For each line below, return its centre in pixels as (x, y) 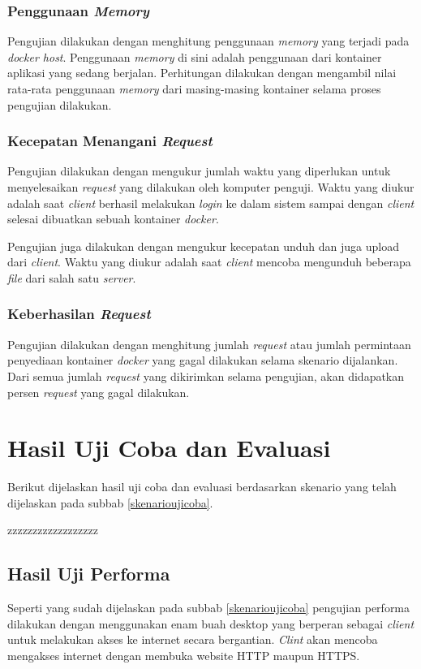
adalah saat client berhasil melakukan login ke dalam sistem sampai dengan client (211, 203)
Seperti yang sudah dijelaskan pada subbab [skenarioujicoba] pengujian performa (209, 608)
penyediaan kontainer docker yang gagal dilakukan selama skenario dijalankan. (203, 360)
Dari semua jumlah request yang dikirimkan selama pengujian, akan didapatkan (206, 376)
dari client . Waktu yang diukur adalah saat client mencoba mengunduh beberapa (209, 262)
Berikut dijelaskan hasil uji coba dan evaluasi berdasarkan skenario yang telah (202, 487)
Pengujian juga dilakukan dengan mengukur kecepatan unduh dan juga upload (203, 246)
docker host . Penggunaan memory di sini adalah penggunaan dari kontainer (195, 56)
